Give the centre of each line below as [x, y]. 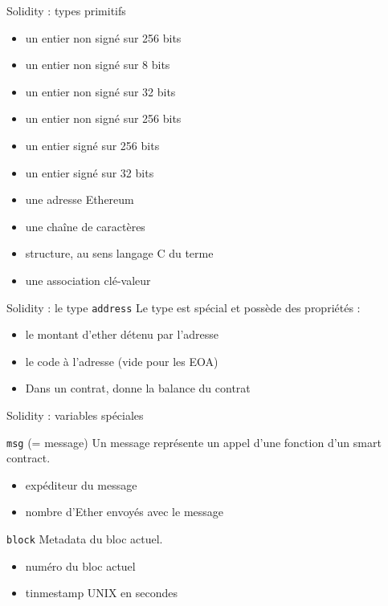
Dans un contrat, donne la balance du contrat [138, 388]
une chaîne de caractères [85, 226]
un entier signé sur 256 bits [92, 145]
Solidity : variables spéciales [75, 415]
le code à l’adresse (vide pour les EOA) [122, 361]
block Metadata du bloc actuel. [85, 539]
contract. [29, 458]
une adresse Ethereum [80, 199]
